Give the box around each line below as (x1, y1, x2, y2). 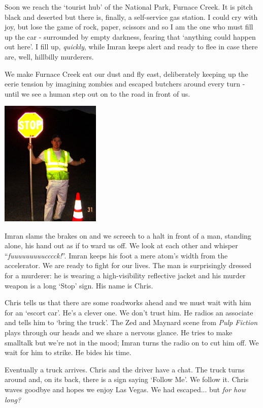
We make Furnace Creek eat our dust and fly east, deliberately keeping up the (5, 68, 248, 79)
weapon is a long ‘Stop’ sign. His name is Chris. (5, 280, 153, 290)
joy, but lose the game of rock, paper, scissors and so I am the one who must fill (5, 21, 253, 32)
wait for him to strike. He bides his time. (5, 347, 131, 358)
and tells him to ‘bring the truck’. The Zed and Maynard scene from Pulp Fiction (5, 317, 258, 328)
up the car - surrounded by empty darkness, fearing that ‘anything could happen (5, 31, 256, 42)
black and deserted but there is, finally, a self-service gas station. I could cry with (5, 11, 258, 22)
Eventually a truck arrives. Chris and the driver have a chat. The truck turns (5, 364, 245, 374)
